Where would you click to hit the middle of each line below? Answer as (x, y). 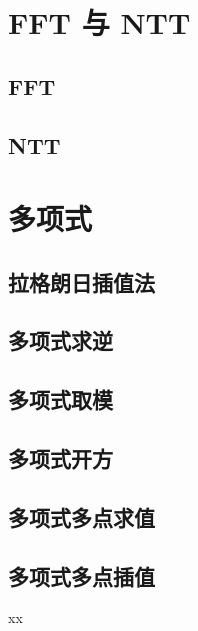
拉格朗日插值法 (81, 281)
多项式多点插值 (81, 575)
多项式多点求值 (81, 516)
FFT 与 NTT (99, 22)
